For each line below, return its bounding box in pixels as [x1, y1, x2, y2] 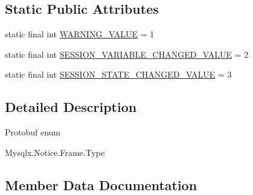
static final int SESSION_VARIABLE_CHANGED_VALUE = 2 [5, 48, 249, 60]
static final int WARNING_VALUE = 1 [5, 28, 155, 40]
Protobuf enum [5, 126, 61, 138]
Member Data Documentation [5, 175, 197, 194]
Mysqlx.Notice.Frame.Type [5, 146, 105, 158]
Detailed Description [5, 97, 137, 116]
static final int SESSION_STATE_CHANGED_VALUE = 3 [5, 68, 232, 81]
